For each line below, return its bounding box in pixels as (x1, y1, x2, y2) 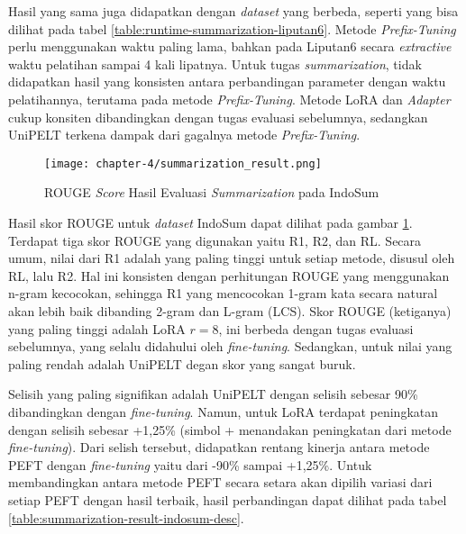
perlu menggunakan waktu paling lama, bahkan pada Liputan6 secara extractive (8, 37, 452, 56)
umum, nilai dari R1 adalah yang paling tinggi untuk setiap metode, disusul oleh (8, 249, 455, 267)
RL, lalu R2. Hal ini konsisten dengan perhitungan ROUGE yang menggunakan (8, 266, 450, 285)
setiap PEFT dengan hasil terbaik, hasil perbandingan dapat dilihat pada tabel (8, 490, 447, 509)
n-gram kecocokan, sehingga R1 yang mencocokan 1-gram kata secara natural (8, 284, 438, 303)
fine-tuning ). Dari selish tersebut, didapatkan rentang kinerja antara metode (8, 438, 430, 457)
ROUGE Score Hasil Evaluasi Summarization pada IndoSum (44, 183, 379, 202)
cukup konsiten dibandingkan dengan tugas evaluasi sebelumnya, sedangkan (8, 107, 428, 126)
